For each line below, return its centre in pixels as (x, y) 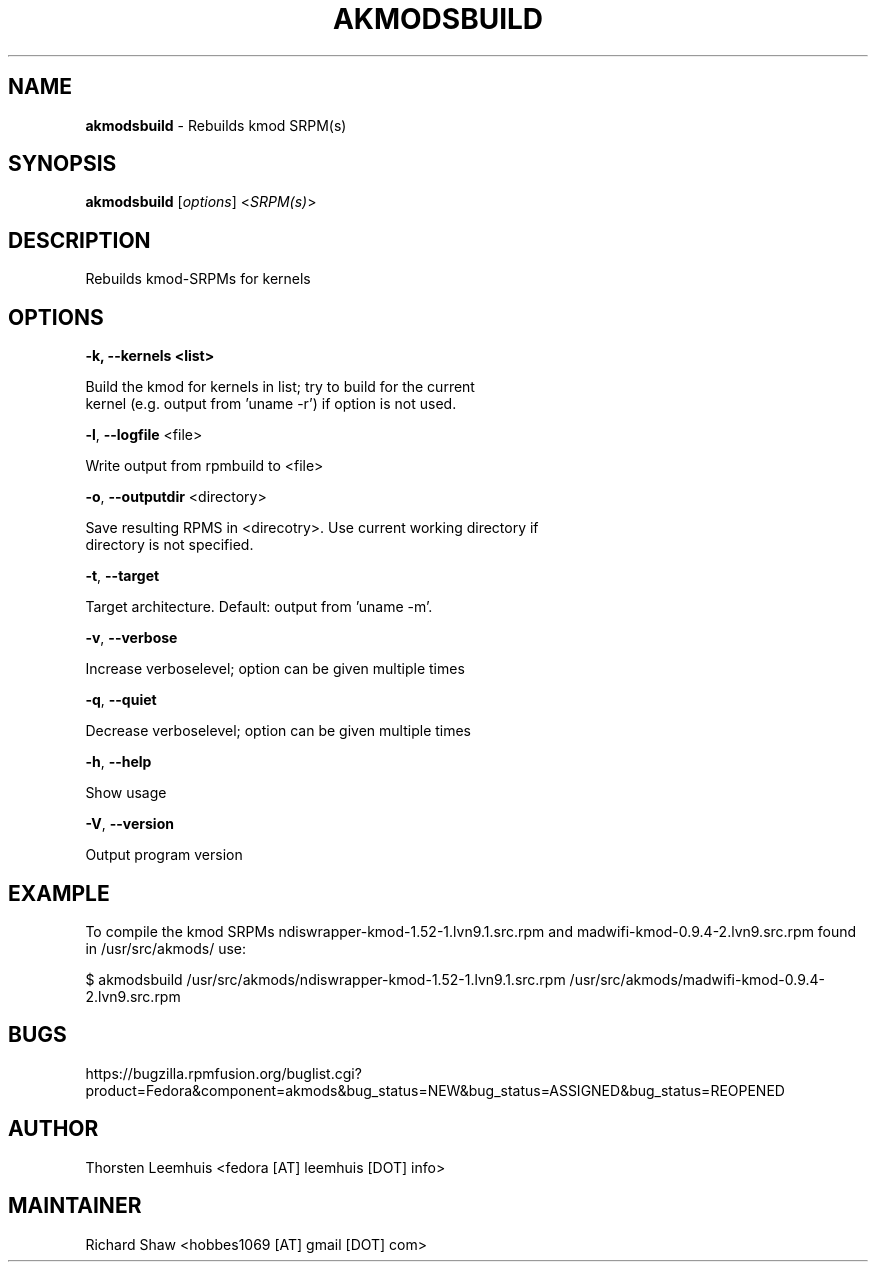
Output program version (164, 855)
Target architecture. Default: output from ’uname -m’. (259, 607)
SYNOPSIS (62, 164)
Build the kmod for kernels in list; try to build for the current (280, 387)
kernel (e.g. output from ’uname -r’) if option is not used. (271, 404)
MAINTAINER (75, 1206)
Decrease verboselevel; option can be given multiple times (278, 731)
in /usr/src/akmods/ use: (166, 948)
